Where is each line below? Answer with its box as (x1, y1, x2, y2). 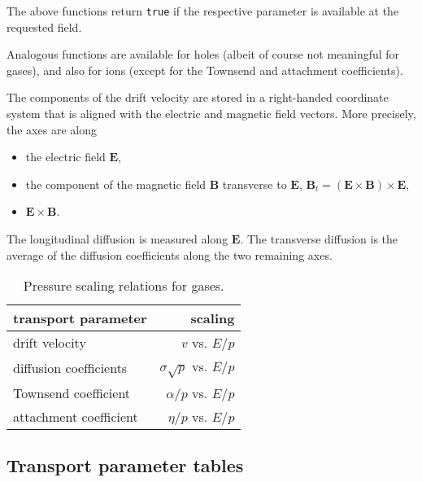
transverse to (222, 175, 287, 192)
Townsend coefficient (13, 383, 131, 402)
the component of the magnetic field (25, 175, 207, 192)
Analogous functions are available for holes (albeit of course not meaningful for (7, 46, 400, 63)
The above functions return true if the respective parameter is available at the (7, 2, 399, 19)
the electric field (25, 148, 106, 165)
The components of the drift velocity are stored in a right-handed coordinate (7, 89, 389, 106)
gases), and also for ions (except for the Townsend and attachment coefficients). (7, 61, 403, 78)
